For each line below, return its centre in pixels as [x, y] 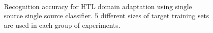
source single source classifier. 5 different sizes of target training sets [106, 16]
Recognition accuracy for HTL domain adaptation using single [98, 6]
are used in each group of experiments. [62, 25]
